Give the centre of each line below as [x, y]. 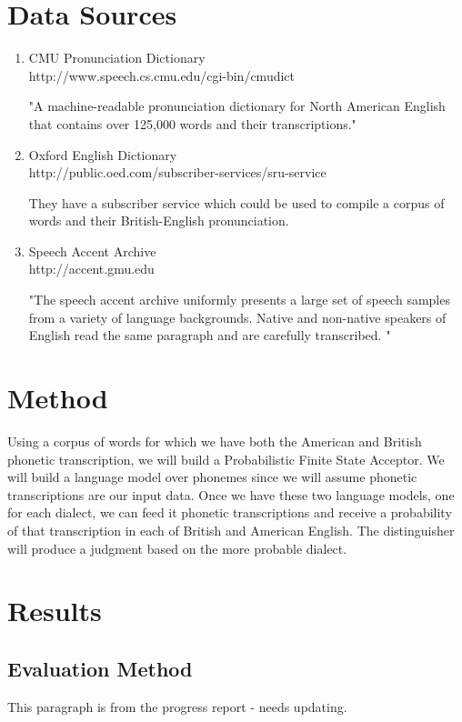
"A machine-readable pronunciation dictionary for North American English [237, 106]
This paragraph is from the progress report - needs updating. [177, 706]
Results [55, 611]
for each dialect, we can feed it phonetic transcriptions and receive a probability [230, 512]
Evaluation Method [100, 668]
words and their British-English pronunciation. [159, 221]
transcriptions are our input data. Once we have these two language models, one [231, 494]
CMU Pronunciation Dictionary [117, 58]
